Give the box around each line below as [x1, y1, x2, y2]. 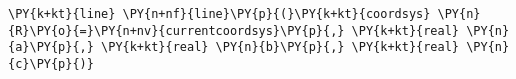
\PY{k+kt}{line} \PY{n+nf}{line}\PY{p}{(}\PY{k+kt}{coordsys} [8, 7, 431, 21]
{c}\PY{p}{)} [8, 56, 94, 71]
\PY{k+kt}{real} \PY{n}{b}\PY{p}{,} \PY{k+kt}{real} [101, 40, 460, 55]
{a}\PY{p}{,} [8, 40, 94, 55]
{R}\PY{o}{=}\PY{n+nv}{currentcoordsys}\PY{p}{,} [8, 23, 345, 38]
